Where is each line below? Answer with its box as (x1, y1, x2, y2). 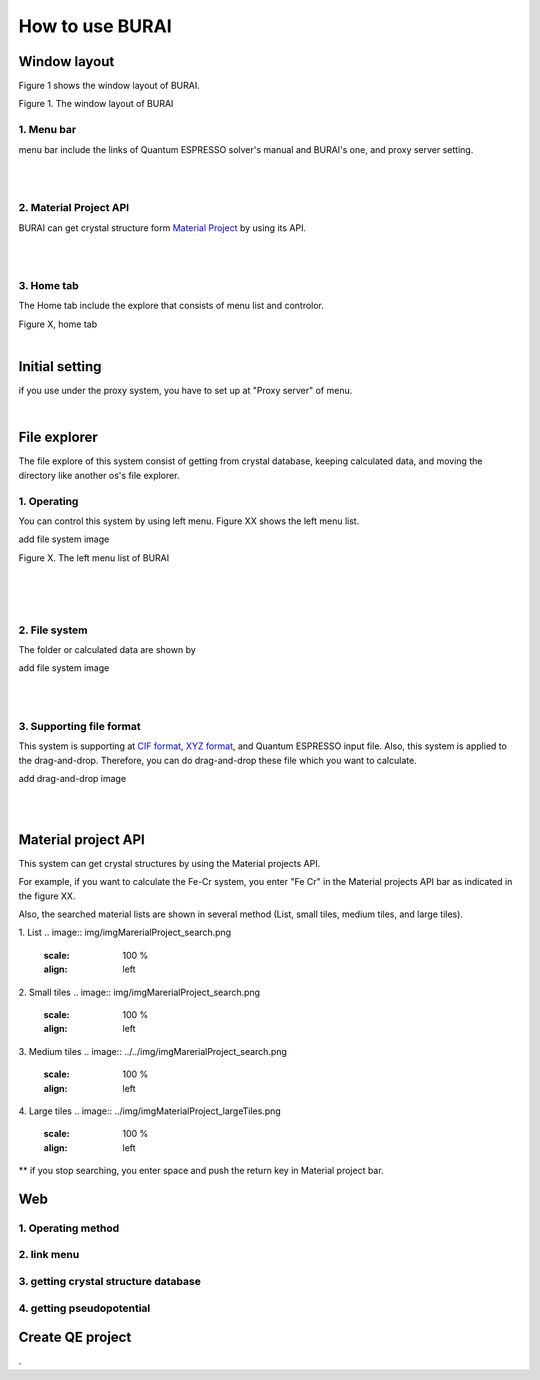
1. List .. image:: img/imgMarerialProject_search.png (18, 926, 232, 939)
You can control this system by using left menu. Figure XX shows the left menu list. (18, 515, 360, 527)
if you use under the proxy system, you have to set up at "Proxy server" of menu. (18, 385, 353, 397)
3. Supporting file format (18, 719, 141, 733)
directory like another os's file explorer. (18, 469, 180, 481)
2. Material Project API (18, 201, 130, 215)
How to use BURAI (18, 15, 172, 37)
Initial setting (18, 358, 102, 375)
